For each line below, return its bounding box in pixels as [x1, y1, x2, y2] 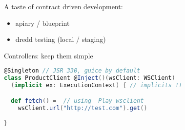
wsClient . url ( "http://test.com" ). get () [18, 104, 147, 111]
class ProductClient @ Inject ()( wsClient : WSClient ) [4, 74, 175, 82]
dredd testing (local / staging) [15, 34, 106, 44]
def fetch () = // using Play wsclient [11, 97, 144, 104]
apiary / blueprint [15, 18, 70, 28]
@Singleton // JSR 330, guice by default [4, 67, 141, 74]
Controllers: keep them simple [4, 50, 93, 60]
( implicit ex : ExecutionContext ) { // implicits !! [11, 82, 183, 89]
